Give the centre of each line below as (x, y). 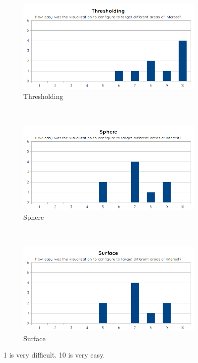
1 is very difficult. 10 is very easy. (54, 355)
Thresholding (43, 96)
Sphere (34, 217)
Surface (34, 338)
